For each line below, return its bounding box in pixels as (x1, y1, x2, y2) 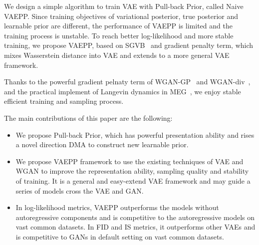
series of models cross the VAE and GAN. (15, 185, 144, 196)
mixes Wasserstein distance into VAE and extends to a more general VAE (4, 49, 230, 60)
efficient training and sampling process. (4, 96, 124, 106)
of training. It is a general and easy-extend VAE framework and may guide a (15, 175, 251, 186)
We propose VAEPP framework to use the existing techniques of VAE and (15, 156, 244, 166)
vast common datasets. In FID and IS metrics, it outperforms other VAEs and (15, 222, 256, 232)
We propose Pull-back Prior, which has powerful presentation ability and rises (15, 129, 255, 140)
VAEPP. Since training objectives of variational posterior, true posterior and (4, 10, 238, 21)
